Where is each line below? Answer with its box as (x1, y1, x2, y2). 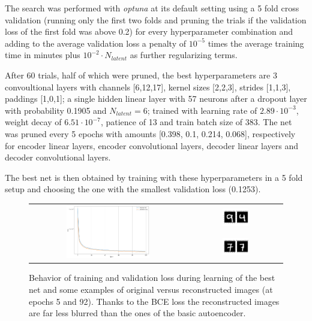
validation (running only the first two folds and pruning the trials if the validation (5, 13, 307, 26)
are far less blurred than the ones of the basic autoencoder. (29, 307, 246, 319)
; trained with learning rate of (147, 104, 257, 116)
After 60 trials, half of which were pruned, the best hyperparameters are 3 (5, 68, 277, 81)
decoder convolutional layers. (5, 151, 111, 163)
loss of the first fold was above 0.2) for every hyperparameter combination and (5, 25, 293, 38)
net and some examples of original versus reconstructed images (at (29, 283, 273, 296)
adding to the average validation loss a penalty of (5, 37, 186, 49)
